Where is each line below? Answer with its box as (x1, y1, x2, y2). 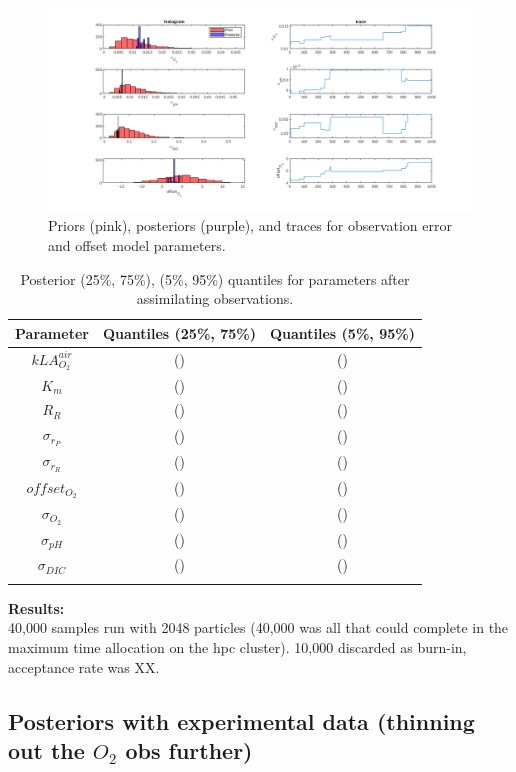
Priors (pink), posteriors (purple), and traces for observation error (48, 215, 452, 236)
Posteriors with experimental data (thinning (8, 705, 475, 736)
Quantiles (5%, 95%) (269, 322, 415, 343)
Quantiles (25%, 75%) (102, 322, 256, 343)
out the (8, 734, 85, 765)
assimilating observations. (136, 288, 294, 309)
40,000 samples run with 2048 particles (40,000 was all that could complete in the (8, 617, 509, 638)
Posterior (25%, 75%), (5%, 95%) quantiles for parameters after (20, 268, 410, 289)
